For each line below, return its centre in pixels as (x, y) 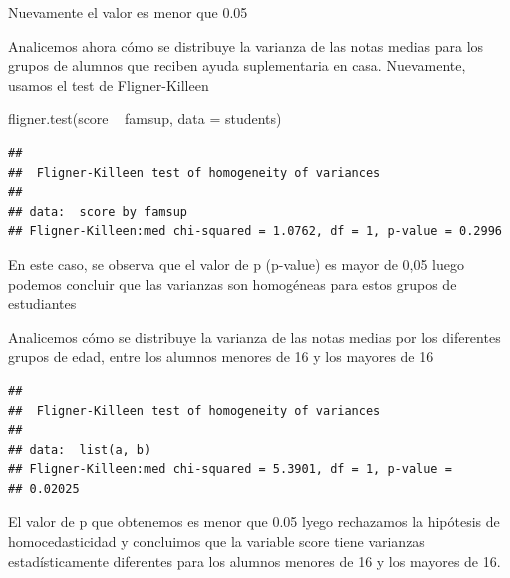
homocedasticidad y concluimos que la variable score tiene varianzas (216, 541)
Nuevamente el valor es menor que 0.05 (128, 12)
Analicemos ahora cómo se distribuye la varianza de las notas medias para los (246, 45)
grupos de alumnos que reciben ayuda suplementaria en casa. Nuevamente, (237, 65)
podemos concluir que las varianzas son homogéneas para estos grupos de (232, 283)
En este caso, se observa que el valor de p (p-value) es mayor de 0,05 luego (236, 263)
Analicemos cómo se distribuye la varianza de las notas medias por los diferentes (254, 336)
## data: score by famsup (97, 211)
